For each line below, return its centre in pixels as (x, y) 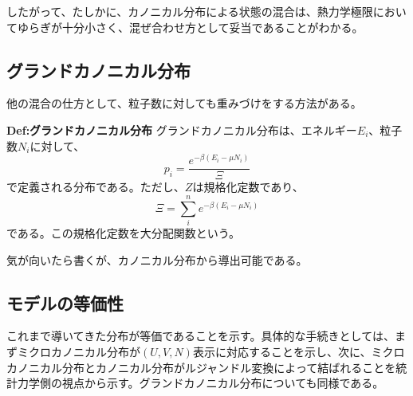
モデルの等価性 (65, 302)
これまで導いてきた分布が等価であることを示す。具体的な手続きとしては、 (201, 336)
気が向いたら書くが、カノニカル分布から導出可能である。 (157, 259)
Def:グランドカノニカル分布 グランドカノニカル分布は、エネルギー (182, 129)
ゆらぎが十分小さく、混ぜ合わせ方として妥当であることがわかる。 (190, 27)
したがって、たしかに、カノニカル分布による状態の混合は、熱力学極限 (190, 11)
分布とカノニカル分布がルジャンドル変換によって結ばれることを (229, 367)
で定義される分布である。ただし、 (96, 187)
